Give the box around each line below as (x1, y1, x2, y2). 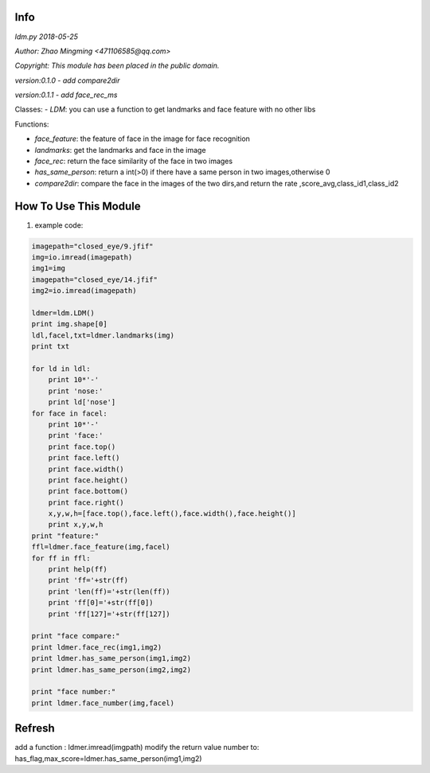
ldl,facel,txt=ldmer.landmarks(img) (31, 330, 175, 340)
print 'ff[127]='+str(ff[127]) (48, 609, 170, 619)
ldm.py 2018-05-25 (14, 32, 79, 41)
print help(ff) (48, 565, 107, 574)
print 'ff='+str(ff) (48, 576, 129, 585)
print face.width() (48, 464, 125, 474)
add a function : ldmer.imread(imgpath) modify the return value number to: (14, 743, 260, 752)
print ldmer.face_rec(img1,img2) (31, 642, 162, 652)
